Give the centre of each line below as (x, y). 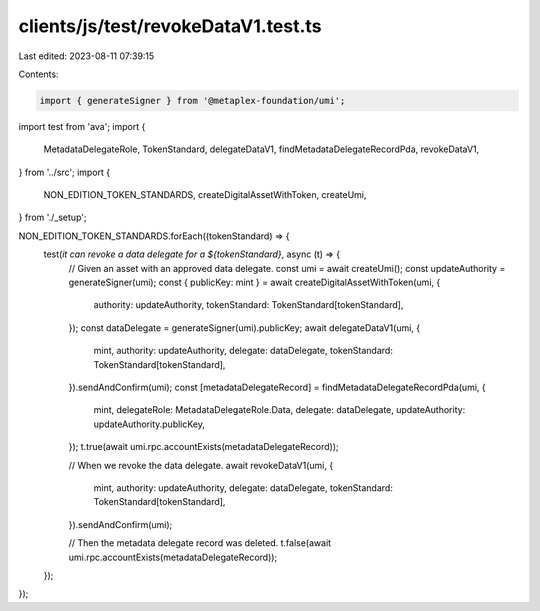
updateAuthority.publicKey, (149, 424)
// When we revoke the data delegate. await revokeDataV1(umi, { (201, 465)
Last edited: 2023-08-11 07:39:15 (86, 56)
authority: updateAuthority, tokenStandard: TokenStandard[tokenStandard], (248, 305)
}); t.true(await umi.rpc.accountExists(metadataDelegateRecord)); (203, 447)
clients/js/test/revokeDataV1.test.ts (170, 26)
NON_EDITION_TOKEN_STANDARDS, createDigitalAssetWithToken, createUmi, (205, 195)
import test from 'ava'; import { (82, 126)
